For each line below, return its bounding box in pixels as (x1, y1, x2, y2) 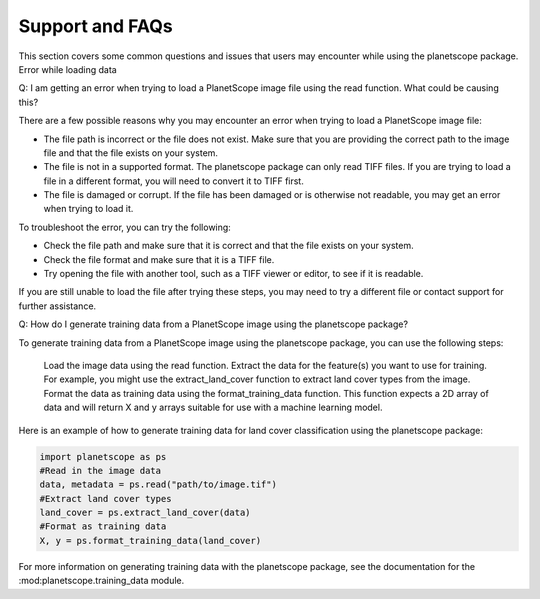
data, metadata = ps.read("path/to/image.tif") (39, 479, 277, 490)
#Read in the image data (39, 465, 162, 476)
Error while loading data (18, 63, 117, 75)
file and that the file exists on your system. (43, 146, 219, 159)
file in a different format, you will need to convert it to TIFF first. (43, 175, 304, 187)
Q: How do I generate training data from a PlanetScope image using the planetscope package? (18, 318, 409, 330)
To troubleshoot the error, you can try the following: (18, 221, 232, 233)
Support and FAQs (18, 15, 174, 37)
